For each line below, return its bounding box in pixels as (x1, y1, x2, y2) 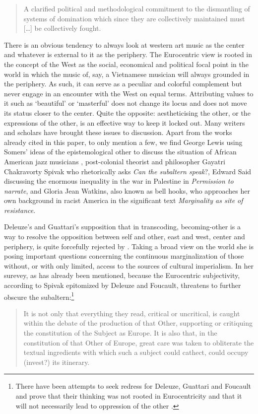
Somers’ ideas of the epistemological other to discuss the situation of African (4, 146, 237, 157)
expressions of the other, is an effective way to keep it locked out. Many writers (4, 117, 245, 128)
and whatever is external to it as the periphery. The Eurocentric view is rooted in (4, 49, 253, 60)
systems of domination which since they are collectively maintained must (23, 13, 245, 23)
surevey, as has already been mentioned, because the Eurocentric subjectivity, (4, 270, 240, 280)
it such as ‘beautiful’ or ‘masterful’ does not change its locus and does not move (4, 98, 247, 108)
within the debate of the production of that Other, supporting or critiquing (23, 318, 253, 328)
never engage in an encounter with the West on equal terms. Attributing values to (4, 88, 254, 98)
